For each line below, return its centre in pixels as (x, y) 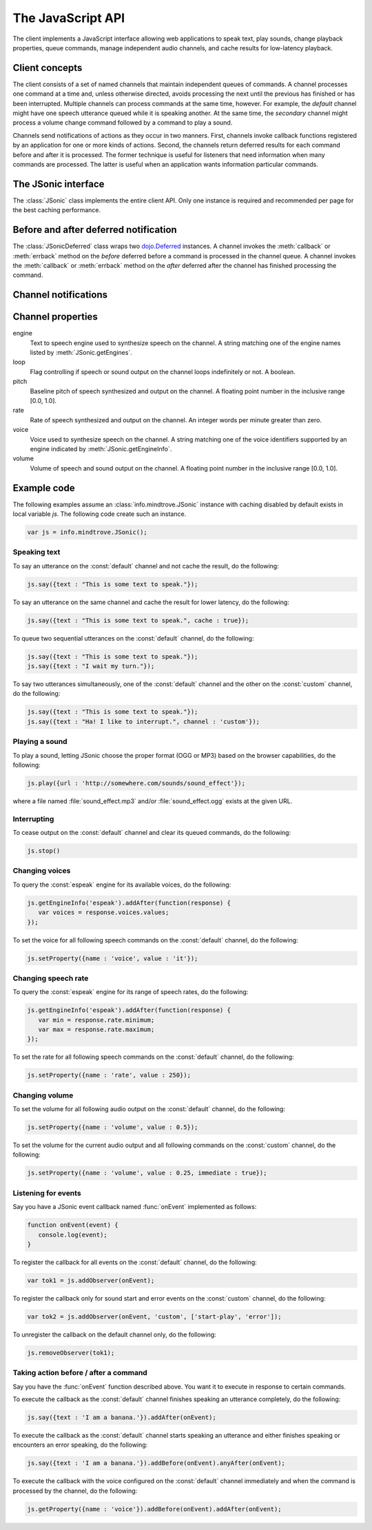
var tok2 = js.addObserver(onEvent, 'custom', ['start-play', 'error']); (154, 1316)
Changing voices (42, 871)
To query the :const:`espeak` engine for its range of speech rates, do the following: (131, 992)
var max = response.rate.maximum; (96, 1030)
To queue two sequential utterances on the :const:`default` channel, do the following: (133, 638)
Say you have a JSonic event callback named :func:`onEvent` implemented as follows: (135, 1207)
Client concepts (48, 68)
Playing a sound (40, 742)
